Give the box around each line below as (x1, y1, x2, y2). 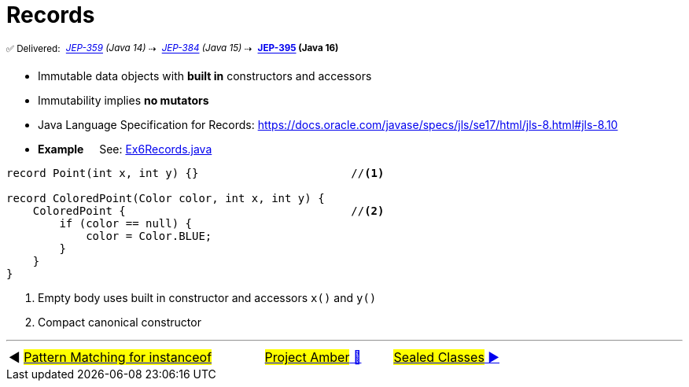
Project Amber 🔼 (264, 349, 362, 366)
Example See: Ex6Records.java (38, 142, 212, 157)
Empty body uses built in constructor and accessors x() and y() (38, 291, 377, 305)
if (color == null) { (59, 217, 193, 230)
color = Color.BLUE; (86, 230, 212, 243)
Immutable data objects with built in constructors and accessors (38, 69, 372, 83)
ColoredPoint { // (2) (32, 205, 385, 218)
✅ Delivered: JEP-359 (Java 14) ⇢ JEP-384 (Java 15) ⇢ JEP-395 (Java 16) (6, 42, 339, 54)
